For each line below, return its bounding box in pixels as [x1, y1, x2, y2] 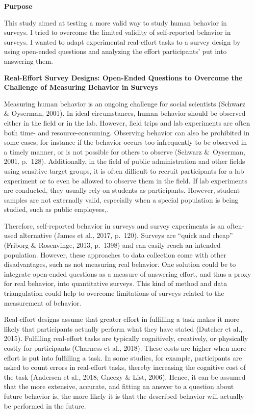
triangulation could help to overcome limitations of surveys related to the [4, 288, 224, 298]
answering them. [4, 55, 53, 66]
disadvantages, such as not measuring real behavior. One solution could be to [4, 259, 236, 269]
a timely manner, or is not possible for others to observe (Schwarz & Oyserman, [4, 146, 245, 156]
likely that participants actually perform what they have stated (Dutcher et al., [4, 323, 243, 334]
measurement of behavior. [4, 297, 81, 308]
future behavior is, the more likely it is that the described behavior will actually [4, 390, 244, 401]
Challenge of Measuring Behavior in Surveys [4, 82, 158, 92]
